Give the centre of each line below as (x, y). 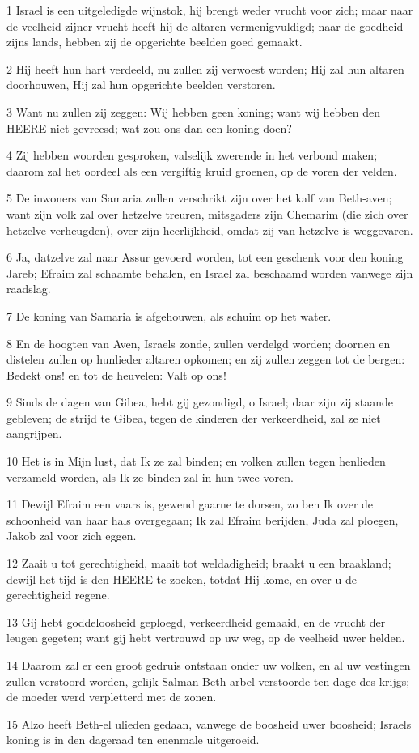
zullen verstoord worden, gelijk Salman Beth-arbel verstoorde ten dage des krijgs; (208, 681)
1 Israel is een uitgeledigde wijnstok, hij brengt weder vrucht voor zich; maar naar (210, 10)
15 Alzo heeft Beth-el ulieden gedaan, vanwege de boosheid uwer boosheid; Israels (209, 723)
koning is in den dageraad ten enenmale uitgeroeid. (133, 740)
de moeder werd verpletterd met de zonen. (112, 697)
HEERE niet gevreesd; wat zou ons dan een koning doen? (149, 128)
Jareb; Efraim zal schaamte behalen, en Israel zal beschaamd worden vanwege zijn (210, 272)
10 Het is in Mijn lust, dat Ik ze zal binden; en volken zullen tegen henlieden (196, 461)
